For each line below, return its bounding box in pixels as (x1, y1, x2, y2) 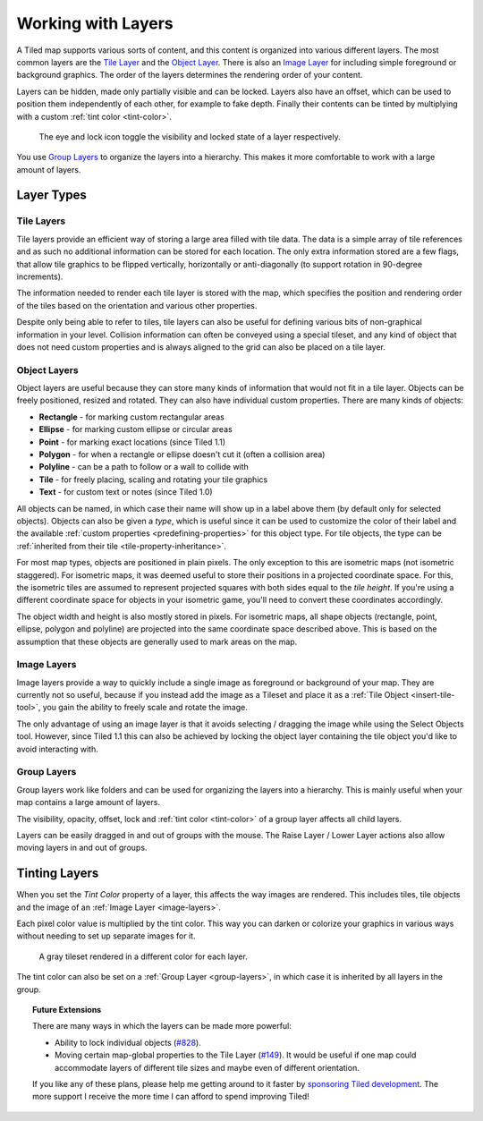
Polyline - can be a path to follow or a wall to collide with (38, 462, 250, 472)
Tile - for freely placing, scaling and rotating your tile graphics (38, 474, 268, 485)
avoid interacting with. (16, 743, 98, 754)
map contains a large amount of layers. (16, 797, 161, 808)
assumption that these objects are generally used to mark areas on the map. (16, 636, 298, 647)
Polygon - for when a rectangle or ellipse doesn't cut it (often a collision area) (38, 449, 326, 460)
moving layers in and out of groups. (16, 842, 148, 853)
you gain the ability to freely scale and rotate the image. (42, 702, 248, 713)
